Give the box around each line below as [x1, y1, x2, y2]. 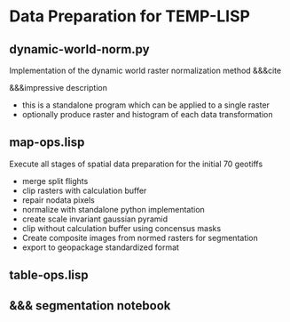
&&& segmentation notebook [9, 298, 171, 313]
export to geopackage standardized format [21, 242, 180, 253]
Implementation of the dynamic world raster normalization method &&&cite [9, 65, 282, 76]
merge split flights [21, 175, 89, 186]
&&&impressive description [9, 83, 108, 93]
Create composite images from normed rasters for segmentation [21, 232, 259, 243]
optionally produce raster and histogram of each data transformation [21, 109, 273, 119]
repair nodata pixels [21, 194, 95, 205]
